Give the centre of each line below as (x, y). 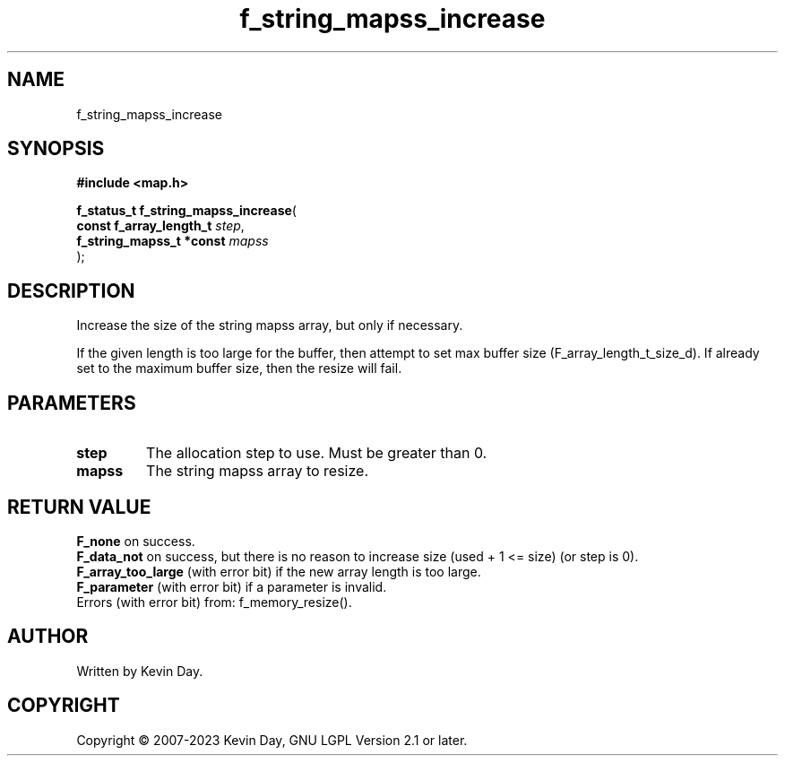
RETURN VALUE (79, 507)
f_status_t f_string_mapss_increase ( (186, 211)
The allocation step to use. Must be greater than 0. (317, 453)
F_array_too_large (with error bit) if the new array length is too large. (279, 571)
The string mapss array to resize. (257, 471)
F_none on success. (136, 541)
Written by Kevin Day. (140, 671)
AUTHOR (48, 637)
